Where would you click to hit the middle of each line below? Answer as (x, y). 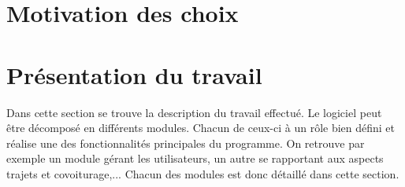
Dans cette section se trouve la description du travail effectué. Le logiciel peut (194, 112)
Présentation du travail (134, 74)
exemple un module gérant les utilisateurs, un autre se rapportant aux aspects (195, 158)
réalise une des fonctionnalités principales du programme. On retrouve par (186, 143)
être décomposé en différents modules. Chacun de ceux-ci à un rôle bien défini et (201, 128)
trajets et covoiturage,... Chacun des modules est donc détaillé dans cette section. (203, 173)
